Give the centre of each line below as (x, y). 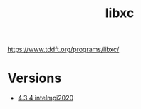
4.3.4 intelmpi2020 (45, 98)
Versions (35, 78)
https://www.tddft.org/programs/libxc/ (63, 50)
